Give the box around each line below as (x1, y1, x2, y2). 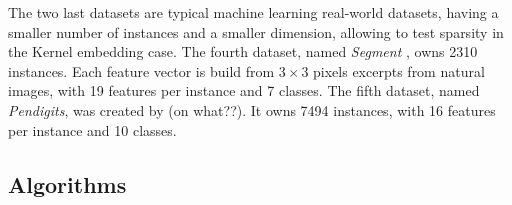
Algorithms (8, 168, 127, 199)
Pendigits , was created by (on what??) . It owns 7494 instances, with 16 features (8, 99, 496, 120)
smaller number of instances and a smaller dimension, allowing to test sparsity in (8, 21, 504, 42)
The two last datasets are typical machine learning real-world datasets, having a (8, 2, 499, 22)
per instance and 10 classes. (8, 119, 177, 140)
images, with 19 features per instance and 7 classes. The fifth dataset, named (8, 80, 480, 101)
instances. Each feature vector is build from (8, 60, 275, 81)
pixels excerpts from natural (313, 60, 485, 81)
